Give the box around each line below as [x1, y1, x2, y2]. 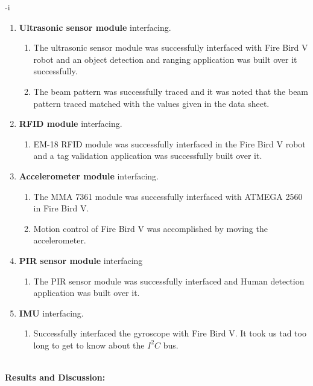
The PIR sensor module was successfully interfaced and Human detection [33, 274, 305, 287]
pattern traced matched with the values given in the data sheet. [33, 97, 270, 109]
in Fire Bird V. [33, 202, 89, 214]
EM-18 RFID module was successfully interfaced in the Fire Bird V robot [33, 137, 306, 150]
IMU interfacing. [19, 306, 84, 319]
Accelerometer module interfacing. [19, 169, 159, 182]
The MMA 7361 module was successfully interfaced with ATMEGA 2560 [33, 190, 303, 202]
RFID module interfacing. [19, 117, 122, 130]
